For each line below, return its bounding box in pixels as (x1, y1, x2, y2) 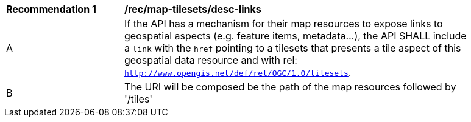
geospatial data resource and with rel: (124, 54, 297, 66)
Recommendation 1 (6, 3, 96, 15)
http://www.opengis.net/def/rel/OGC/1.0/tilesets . (124, 66, 352, 78)
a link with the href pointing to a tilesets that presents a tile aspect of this (124, 42, 461, 54)
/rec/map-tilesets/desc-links (124, 3, 261, 15)
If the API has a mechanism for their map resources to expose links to (124, 18, 443, 30)
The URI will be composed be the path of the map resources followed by (124, 81, 456, 93)
